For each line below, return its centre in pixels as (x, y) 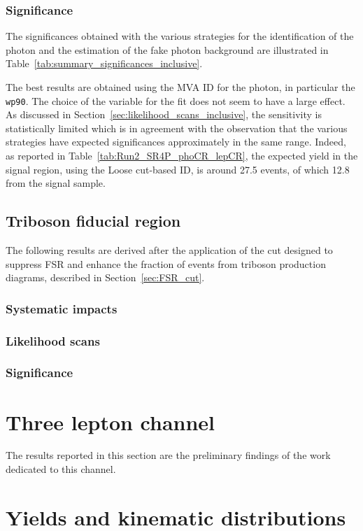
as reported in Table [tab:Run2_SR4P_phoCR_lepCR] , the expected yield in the (182, 156)
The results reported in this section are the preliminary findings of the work (168, 455)
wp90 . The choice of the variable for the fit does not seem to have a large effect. (176, 100)
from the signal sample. (56, 183)
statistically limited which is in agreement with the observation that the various (177, 128)
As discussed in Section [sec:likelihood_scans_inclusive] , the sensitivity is (164, 114)
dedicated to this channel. (61, 469)
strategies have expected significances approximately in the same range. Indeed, (176, 142)
